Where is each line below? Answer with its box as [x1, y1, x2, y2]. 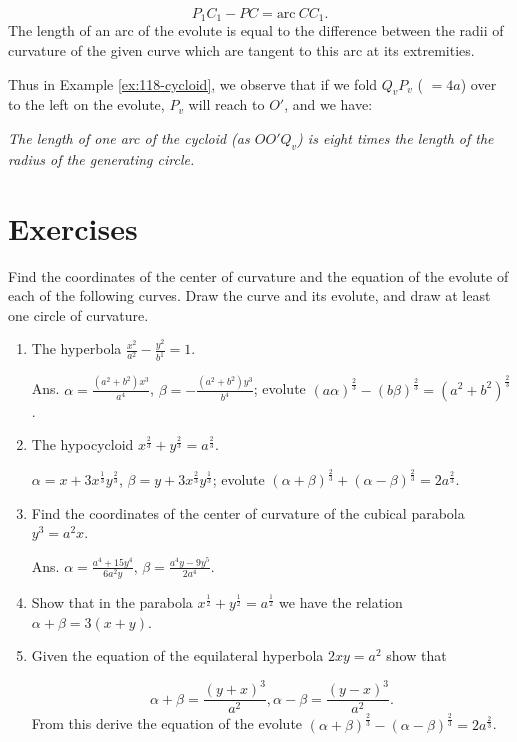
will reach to [188, 94, 265, 115]
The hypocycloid [31, 434, 134, 455]
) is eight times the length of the [297, 128, 494, 149]
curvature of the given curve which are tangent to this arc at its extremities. [8, 40, 475, 61]
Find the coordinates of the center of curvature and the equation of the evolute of [8, 265, 509, 286]
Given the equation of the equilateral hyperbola [31, 645, 324, 666]
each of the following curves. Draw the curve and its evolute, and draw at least [8, 285, 491, 306]
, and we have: [284, 94, 373, 115]
